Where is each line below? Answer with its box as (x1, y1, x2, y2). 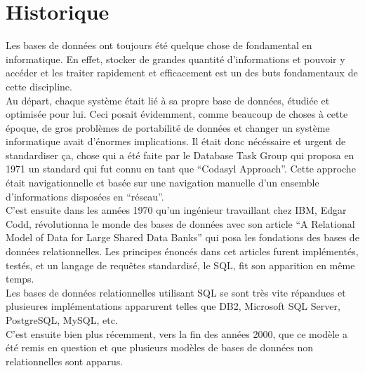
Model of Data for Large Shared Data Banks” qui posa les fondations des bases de (6, 230, 359, 245)
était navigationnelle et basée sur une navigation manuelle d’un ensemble (6, 175, 319, 190)
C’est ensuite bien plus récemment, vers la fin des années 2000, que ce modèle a (6, 326, 347, 341)
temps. (6, 271, 34, 286)
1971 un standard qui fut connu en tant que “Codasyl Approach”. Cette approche (6, 161, 356, 176)
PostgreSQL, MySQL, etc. (6, 313, 118, 327)
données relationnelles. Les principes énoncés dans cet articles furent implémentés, (6, 244, 359, 259)
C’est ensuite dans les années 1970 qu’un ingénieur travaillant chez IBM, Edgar (6, 203, 347, 217)
